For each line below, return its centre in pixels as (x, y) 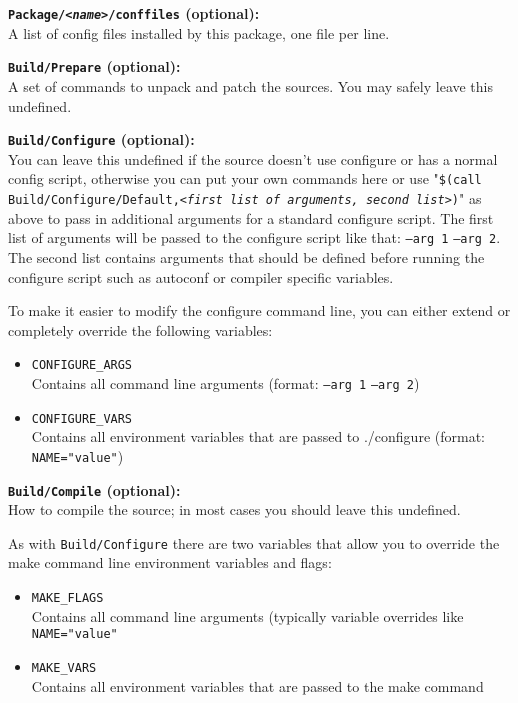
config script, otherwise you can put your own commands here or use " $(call (245, 178)
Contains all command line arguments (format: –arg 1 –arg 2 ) (225, 382)
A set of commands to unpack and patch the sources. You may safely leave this (251, 85)
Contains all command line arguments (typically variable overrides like (247, 615)
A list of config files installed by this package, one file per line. (199, 32)
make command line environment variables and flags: (170, 562)
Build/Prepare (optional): (94, 66)
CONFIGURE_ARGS (82, 365)
